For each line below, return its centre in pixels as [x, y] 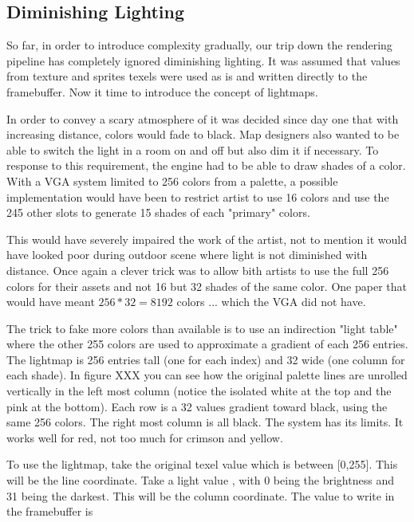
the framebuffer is [50, 511]
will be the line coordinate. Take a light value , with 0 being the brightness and [200, 480]
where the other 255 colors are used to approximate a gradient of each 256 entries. [207, 344]
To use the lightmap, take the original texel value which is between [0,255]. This [202, 464]
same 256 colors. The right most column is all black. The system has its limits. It [205, 422]
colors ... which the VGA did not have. [271, 302]
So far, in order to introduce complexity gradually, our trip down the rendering [199, 45]
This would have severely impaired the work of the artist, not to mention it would [207, 239]
